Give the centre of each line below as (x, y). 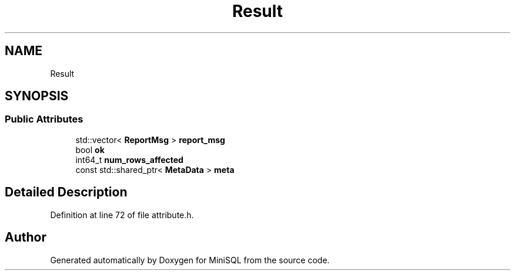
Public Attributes (44, 119)
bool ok (90, 150)
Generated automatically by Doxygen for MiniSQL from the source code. (190, 260)
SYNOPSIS (37, 96)
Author (26, 237)
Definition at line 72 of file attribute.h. (122, 215)
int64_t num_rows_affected (129, 159)
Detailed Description (66, 192)
